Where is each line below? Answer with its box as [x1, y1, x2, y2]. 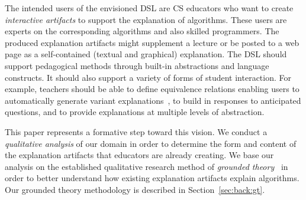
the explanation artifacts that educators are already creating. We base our [5, 149, 274, 161]
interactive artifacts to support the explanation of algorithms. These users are [5, 13, 287, 25]
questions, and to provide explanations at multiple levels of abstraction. [5, 106, 265, 118]
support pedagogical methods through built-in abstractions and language [5, 59, 269, 71]
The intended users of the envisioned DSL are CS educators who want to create [5, 2, 294, 14]
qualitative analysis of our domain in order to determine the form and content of [5, 137, 297, 149]
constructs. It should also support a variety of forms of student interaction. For [5, 71, 291, 83]
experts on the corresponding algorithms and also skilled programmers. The [5, 25, 279, 37]
